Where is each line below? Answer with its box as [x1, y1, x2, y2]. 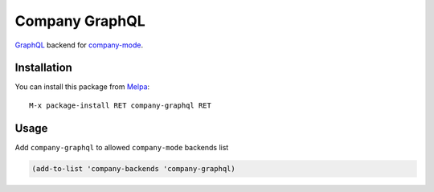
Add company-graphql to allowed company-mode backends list [14, 142, 229, 152]
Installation [14, 61, 72, 75]
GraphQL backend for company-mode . [14, 40, 144, 50]
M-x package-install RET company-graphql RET [29, 100, 212, 110]
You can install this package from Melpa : [14, 82, 150, 92]
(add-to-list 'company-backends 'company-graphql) [31, 164, 236, 173]
